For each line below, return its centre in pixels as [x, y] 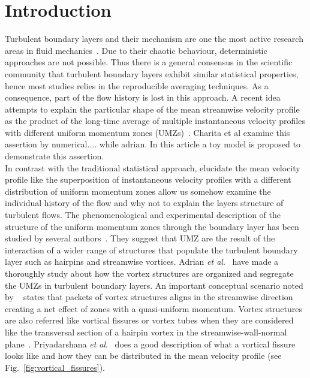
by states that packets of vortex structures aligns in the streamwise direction [149, 297]
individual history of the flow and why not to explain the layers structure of [144, 203]
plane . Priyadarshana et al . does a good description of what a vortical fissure [150, 344]
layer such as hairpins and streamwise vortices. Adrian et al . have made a [142, 261]
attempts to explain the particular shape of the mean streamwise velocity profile [152, 109]
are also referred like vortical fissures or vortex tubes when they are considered [149, 320]
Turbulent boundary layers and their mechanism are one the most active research [154, 39]
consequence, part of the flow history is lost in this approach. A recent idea [143, 97]
